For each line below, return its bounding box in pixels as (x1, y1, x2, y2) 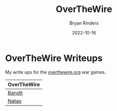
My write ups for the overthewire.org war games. (5, 69, 106, 75)
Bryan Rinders (69, 20, 99, 26)
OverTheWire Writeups (5, 52, 103, 63)
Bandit (7, 89, 23, 96)
